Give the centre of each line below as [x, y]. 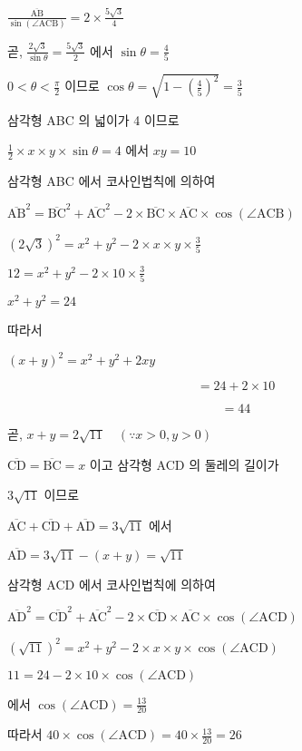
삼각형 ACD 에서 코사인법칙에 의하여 [112, 584]
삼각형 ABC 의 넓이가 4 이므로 [93, 119]
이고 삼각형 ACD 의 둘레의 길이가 [184, 464]
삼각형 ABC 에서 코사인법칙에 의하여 [112, 181]
